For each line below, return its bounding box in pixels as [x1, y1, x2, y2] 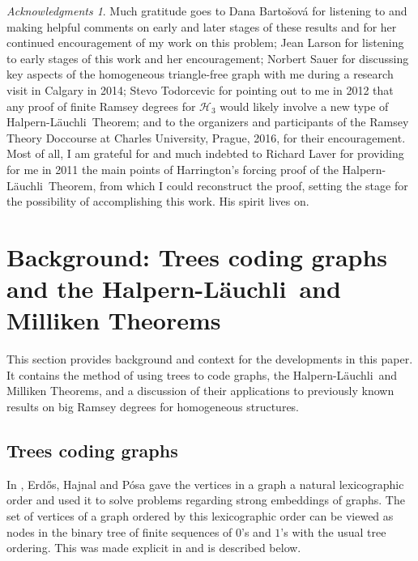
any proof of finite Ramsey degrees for [6, 97, 196, 114]
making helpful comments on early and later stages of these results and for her [6, 18, 397, 35]
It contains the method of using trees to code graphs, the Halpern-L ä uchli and [6, 366, 398, 383]
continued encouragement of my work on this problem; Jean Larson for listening [6, 34, 404, 51]
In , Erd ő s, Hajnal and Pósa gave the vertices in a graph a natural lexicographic [6, 475, 404, 492]
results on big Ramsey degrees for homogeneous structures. [6, 398, 300, 414]
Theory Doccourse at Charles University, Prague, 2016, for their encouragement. [6, 129, 406, 146]
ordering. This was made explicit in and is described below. [6, 539, 301, 556]
